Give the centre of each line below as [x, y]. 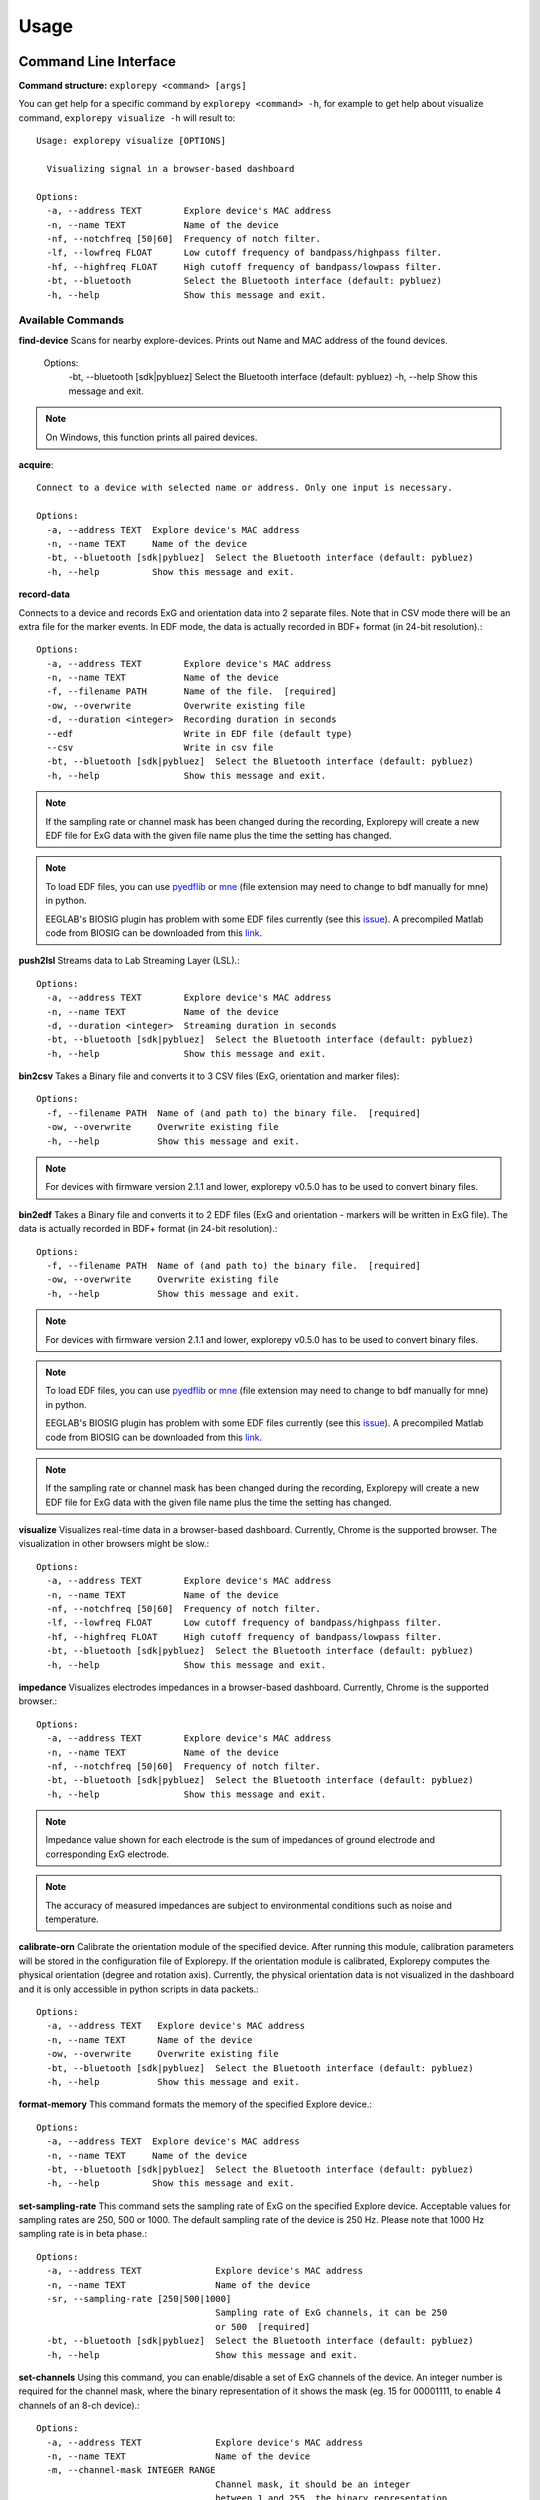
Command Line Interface [97, 61]
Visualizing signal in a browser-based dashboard [170, 169]
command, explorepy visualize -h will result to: [127, 117]
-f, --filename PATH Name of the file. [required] [191, 691]
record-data [44, 594]
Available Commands [71, 320]
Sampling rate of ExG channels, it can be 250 [331, 2313]
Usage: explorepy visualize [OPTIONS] [131, 141]
